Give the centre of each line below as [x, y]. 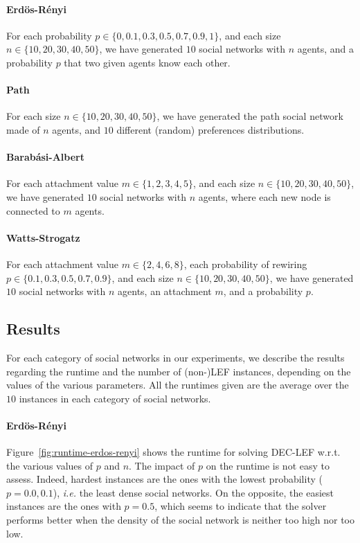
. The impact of [162, 465]
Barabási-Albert [45, 157]
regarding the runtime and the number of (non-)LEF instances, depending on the [179, 371]
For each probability [49, 35]
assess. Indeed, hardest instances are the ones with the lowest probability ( [164, 479]
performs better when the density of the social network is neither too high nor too [180, 520]
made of [23, 129]
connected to [33, 210]
